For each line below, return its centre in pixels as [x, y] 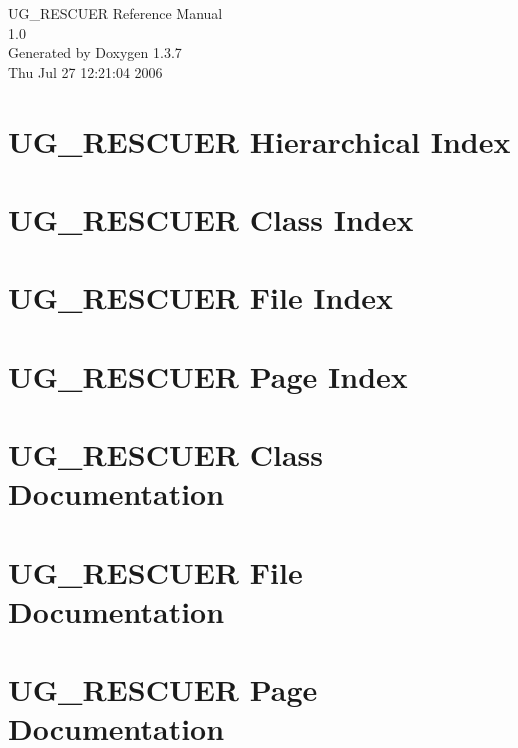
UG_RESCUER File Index [201, 297]
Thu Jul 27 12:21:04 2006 [85, 71]
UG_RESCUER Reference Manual [115, 13]
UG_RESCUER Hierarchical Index [259, 140]
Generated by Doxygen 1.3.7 [95, 52]
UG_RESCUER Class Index [211, 218]
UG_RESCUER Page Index [208, 375]
